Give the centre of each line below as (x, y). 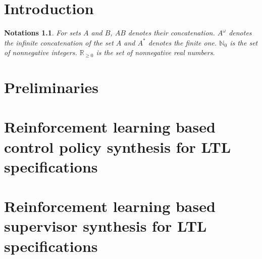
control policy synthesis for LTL (118, 146)
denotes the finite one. (182, 42)
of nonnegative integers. (41, 52)
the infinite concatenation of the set (59, 42)
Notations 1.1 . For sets (42, 33)
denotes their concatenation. (171, 33)
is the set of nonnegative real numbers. (155, 52)
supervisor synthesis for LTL (106, 226)
